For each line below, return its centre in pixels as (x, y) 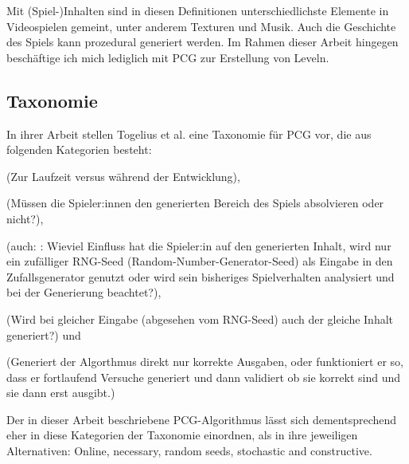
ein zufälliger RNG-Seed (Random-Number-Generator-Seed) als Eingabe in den (200, 261)
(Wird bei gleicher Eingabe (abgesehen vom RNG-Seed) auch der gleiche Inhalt (200, 319)
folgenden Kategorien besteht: (79, 149)
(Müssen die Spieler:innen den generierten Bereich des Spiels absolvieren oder (195, 203)
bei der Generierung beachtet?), (84, 292)
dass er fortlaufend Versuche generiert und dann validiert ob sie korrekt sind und (204, 377)
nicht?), (25, 218)
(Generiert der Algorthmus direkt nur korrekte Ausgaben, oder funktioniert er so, (205, 362)
